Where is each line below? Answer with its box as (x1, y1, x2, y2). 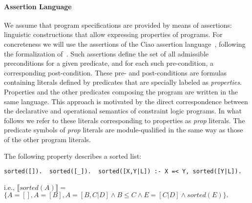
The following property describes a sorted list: (4, 150, 142, 161)
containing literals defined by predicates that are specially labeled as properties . (4, 77, 242, 87)
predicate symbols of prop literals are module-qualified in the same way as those (4, 125, 243, 135)
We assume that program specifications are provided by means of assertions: (4, 19, 232, 30)
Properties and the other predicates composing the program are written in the (4, 86, 238, 96)
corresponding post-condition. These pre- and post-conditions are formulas (4, 67, 227, 77)
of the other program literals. (4, 134, 91, 144)
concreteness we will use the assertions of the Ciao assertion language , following (4, 38, 246, 49)
